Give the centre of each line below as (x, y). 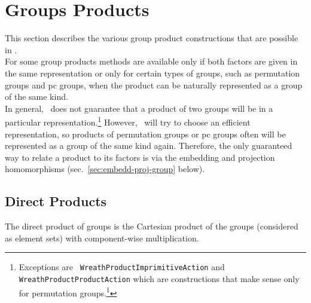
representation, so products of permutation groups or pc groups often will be (145, 134)
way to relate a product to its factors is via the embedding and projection (140, 157)
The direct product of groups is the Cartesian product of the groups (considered (152, 226)
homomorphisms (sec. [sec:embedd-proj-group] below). (105, 169)
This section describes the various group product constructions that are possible (152, 38)
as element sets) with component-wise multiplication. (102, 238)
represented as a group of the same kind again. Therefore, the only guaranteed (149, 146)
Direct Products (56, 201)
